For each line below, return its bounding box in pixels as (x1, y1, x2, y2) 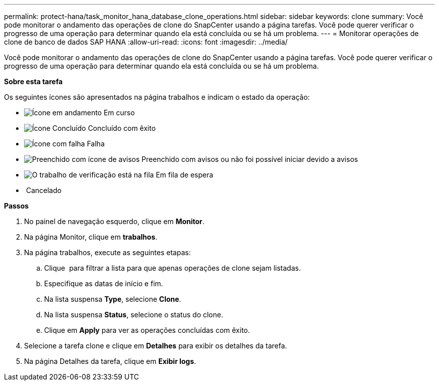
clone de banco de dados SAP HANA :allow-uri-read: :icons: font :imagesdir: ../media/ (4, 38, 288, 46)
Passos (4, 202, 29, 210)
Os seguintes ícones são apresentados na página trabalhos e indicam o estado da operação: (4, 93, 310, 101)
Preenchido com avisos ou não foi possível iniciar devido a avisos (141, 155, 358, 163)
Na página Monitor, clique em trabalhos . (24, 233, 157, 241)
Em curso (103, 108, 135, 117)
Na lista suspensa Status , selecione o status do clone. (44, 310, 224, 319)
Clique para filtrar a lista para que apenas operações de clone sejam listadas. (44, 264, 301, 272)
